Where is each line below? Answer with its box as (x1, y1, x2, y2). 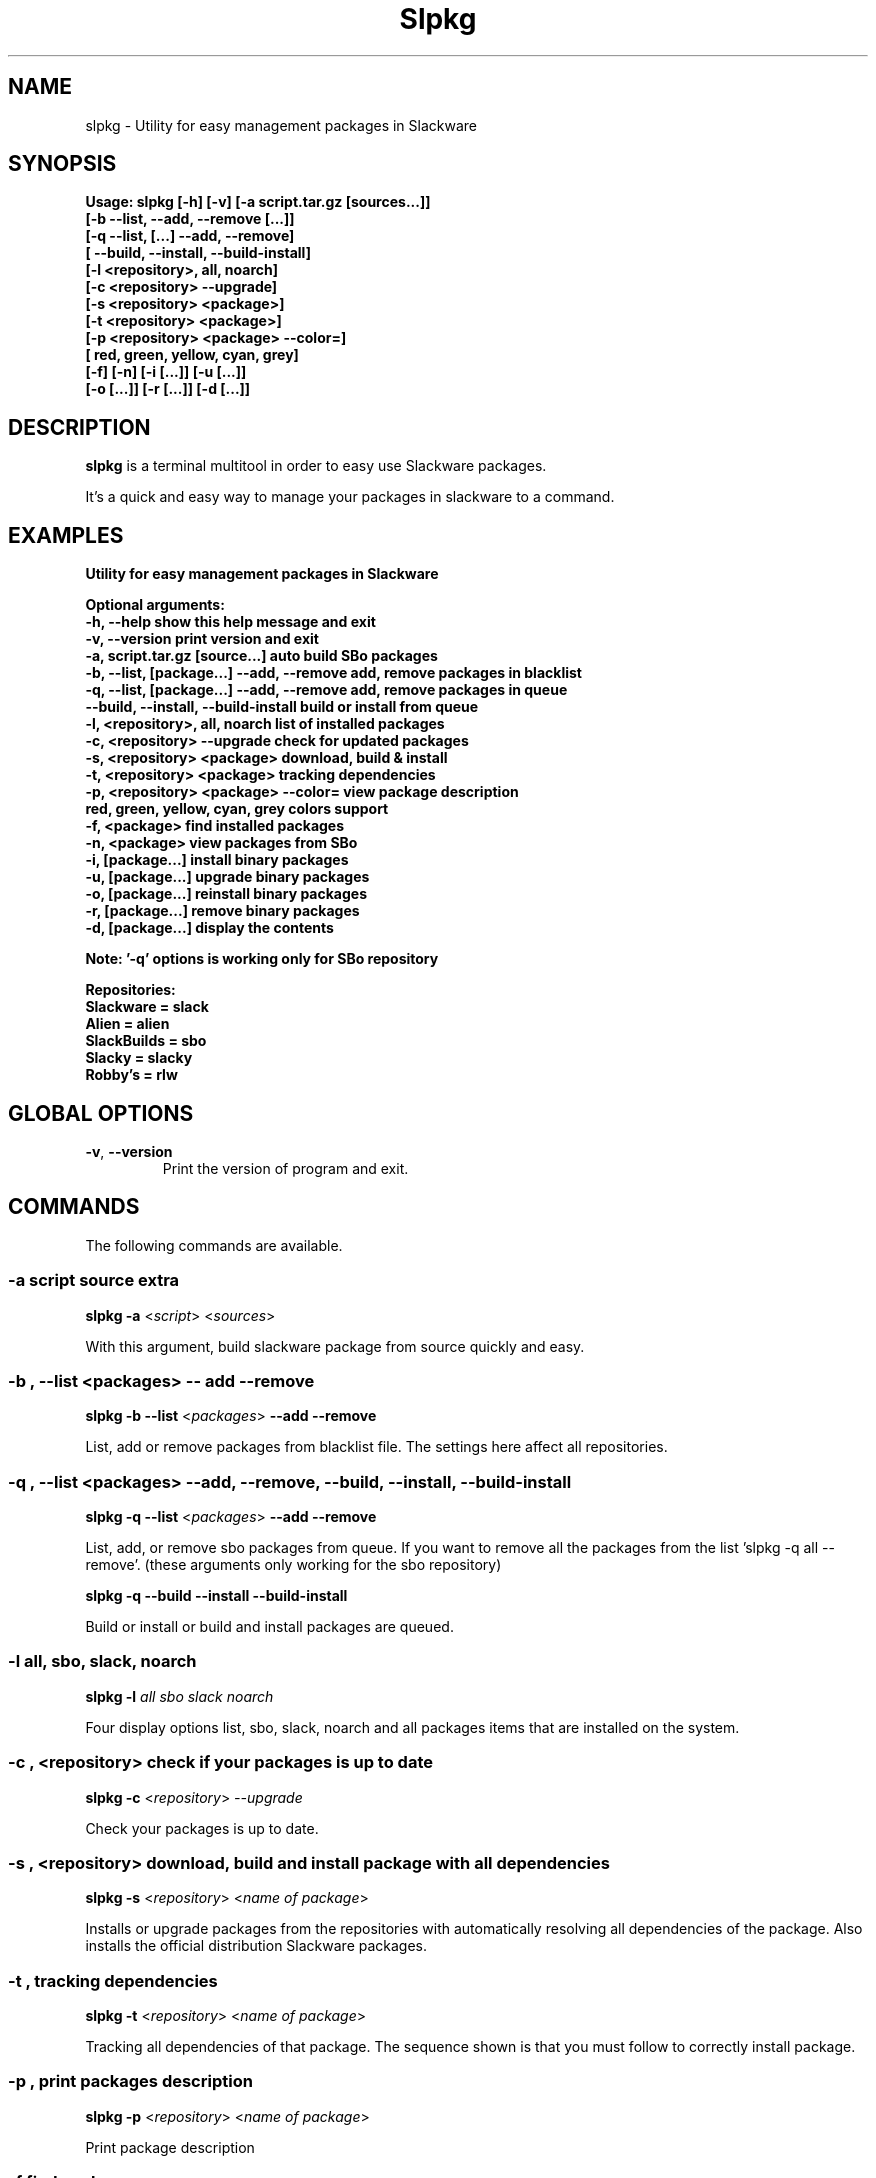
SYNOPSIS (8, 151, 117, 177)
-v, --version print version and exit (85, 630, 319, 648)
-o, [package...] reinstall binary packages (85, 885, 368, 903)
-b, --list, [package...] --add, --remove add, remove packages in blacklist (85, 664, 582, 682)
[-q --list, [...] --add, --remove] (85, 227, 295, 245)
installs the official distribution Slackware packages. (85, 1937, 428, 1955)
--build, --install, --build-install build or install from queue (85, 698, 479, 716)
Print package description (85, 2138, 255, 2156)
